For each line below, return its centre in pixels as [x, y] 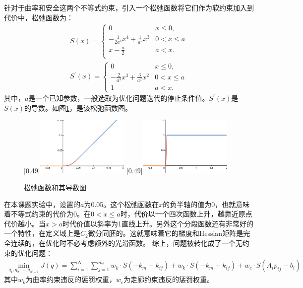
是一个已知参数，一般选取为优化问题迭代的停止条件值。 [119, 98]
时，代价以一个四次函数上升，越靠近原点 [186, 214]
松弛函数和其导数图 [55, 187]
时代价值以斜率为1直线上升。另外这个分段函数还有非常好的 [158, 223]
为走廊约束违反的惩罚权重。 [168, 279]
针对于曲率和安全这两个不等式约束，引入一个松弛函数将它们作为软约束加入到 [129, 7]
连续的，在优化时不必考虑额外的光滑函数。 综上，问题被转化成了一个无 [126, 243]
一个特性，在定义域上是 [42, 233]
